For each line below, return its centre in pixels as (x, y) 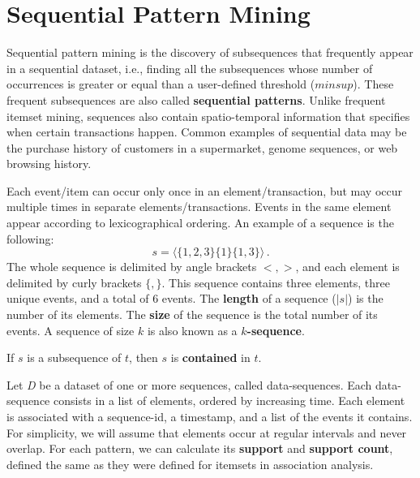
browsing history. (49, 164)
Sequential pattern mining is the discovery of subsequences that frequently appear (210, 52)
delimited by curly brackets (74, 282)
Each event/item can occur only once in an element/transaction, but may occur (205, 190)
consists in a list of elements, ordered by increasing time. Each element (229, 400)
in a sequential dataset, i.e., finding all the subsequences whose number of (190, 68)
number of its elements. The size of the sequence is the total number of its (192, 314)
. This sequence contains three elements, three (276, 282)
